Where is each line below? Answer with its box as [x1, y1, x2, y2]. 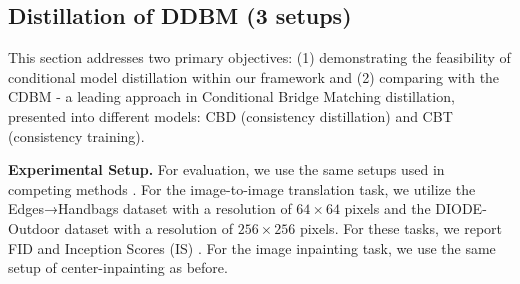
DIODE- [435, 198, 487, 219]
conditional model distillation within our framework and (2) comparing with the [8, 66, 500, 87]
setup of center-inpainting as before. [8, 257, 228, 278]
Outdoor [8, 217, 60, 238]
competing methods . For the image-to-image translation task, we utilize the [8, 178, 476, 199]
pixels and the [344, 198, 431, 219]
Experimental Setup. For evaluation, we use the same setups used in [8, 159, 445, 180]
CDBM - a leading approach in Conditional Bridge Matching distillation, [8, 86, 455, 107]
